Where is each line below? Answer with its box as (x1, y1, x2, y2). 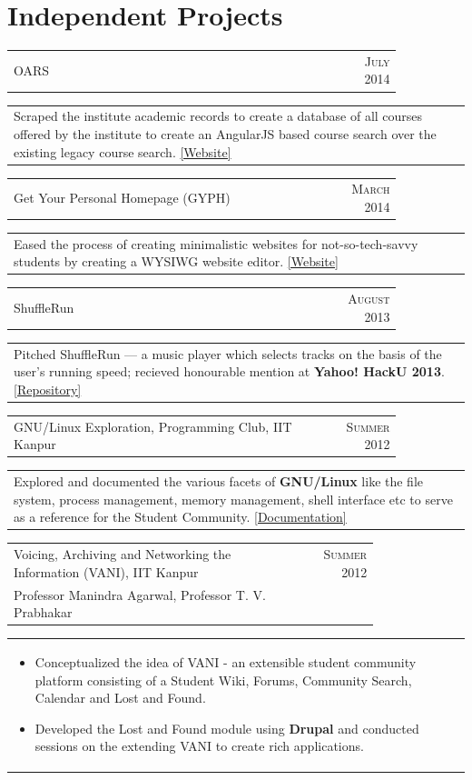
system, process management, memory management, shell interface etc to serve (14, 489, 453, 508)
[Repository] (14, 379, 82, 398)
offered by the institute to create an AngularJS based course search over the (14, 124, 437, 143)
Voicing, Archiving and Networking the (14, 545, 231, 564)
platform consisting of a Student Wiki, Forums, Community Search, (34, 670, 412, 689)
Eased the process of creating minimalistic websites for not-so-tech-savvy (14, 234, 418, 253)
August (348, 289, 390, 308)
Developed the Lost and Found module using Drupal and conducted (34, 718, 419, 737)
